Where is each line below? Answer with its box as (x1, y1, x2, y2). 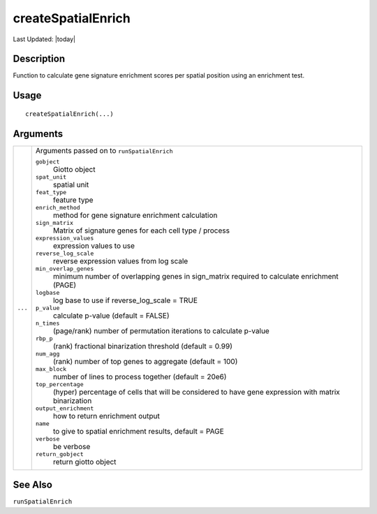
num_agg (35, 350, 60, 358)
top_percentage (35, 381, 84, 388)
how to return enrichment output (52, 411, 160, 420)
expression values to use (52, 241, 135, 251)
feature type (52, 195, 94, 205)
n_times (35, 319, 60, 327)
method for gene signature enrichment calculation (52, 210, 218, 220)
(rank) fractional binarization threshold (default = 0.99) (52, 341, 233, 351)
